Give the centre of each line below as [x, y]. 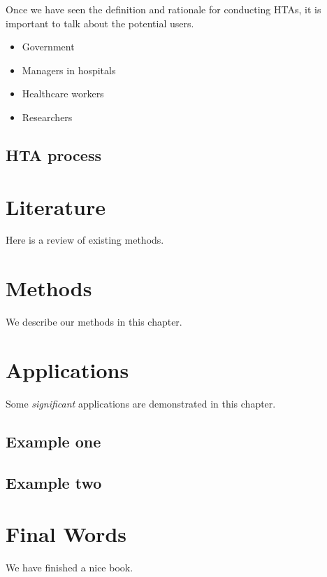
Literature [56, 206]
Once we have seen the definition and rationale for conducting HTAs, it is [163, 9]
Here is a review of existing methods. [85, 240]
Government [48, 47]
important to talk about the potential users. [100, 23]
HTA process [53, 154]
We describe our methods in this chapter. [94, 322]
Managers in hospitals [69, 70]
